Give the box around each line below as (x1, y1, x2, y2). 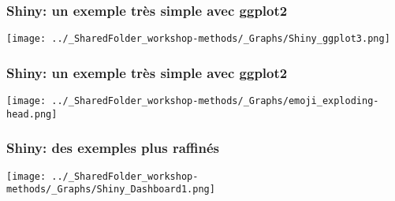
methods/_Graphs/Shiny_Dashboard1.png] (6, 184, 215, 195)
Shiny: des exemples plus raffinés (6, 138, 219, 158)
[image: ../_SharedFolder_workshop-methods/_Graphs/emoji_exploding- (6, 95, 379, 107)
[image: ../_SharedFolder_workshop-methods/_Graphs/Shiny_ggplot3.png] (6, 33, 390, 45)
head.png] (6, 108, 58, 120)
